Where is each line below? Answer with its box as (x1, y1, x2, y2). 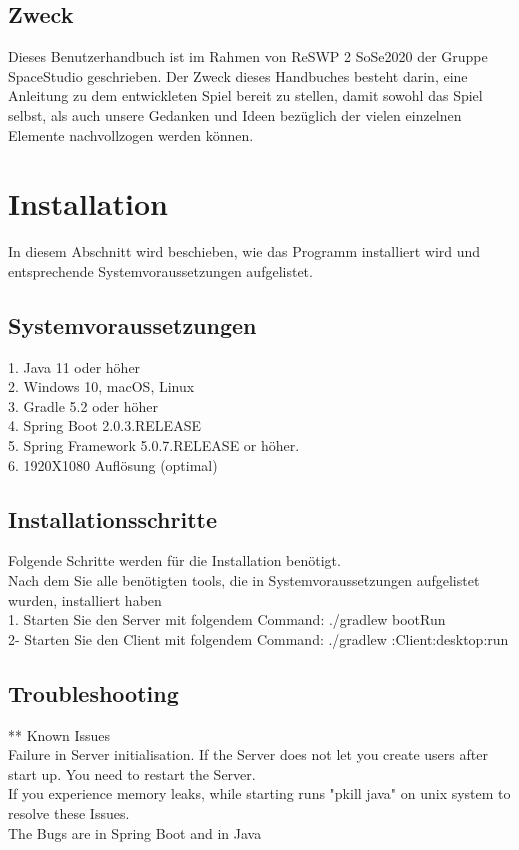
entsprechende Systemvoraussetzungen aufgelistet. (8, 260, 313, 281)
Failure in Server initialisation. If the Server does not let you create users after (8, 744, 488, 765)
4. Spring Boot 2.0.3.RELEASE (8, 415, 201, 436)
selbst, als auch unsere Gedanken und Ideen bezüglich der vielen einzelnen (8, 104, 462, 125)
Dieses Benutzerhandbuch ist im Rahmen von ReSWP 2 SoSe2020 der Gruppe (8, 46, 488, 67)
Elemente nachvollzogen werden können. (8, 124, 254, 145)
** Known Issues (8, 724, 111, 745)
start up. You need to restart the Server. (8, 763, 256, 784)
